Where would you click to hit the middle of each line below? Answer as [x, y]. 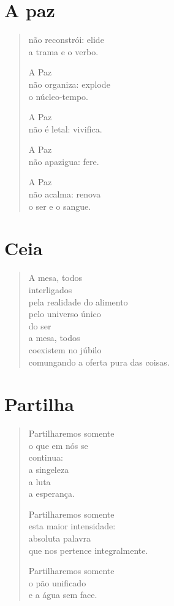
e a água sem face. [63, 595]
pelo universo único [65, 314]
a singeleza [49, 470]
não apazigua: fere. [64, 161]
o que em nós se [58, 445]
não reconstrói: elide [66, 40]
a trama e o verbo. [63, 51]
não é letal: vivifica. [65, 128]
